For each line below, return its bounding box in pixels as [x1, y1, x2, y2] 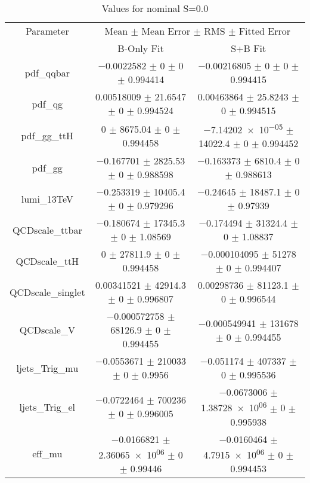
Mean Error [141, 24, 191, 38]
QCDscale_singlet [10, 285, 85, 299]
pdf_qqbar [24, 65, 70, 80]
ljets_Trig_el [19, 399, 76, 414]
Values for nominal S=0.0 [101, 1, 209, 15]
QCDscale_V [19, 323, 75, 337]
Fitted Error [238, 24, 291, 38]
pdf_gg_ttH [21, 129, 74, 143]
